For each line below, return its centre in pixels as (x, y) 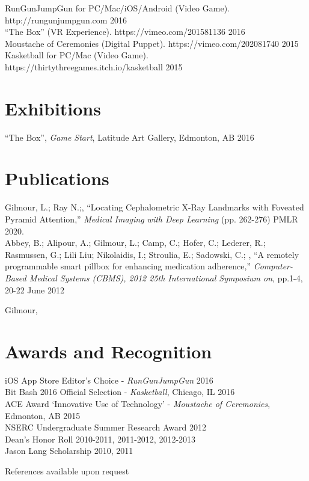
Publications (57, 178)
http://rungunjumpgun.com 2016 (66, 20)
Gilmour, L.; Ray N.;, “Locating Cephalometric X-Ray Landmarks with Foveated (154, 207)
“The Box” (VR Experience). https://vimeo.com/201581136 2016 (125, 32)
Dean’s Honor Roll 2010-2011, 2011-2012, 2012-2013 (100, 439)
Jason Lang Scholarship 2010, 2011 (69, 451)
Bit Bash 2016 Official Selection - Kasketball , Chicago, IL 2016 (120, 392)
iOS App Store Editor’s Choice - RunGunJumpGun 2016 (109, 380)
